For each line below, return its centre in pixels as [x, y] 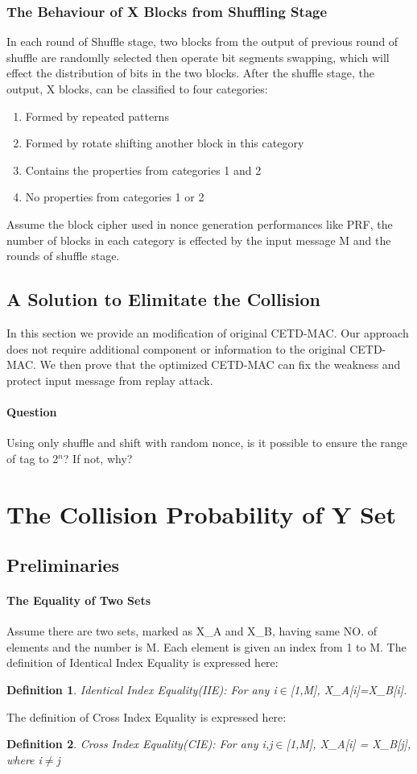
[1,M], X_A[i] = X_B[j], [349, 744]
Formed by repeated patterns [97, 116]
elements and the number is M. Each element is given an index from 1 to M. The [206, 646]
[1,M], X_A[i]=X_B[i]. [349, 690]
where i [24, 759]
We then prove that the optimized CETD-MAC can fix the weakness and [220, 364]
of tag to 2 [33, 458]
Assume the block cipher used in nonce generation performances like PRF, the [200, 224]
